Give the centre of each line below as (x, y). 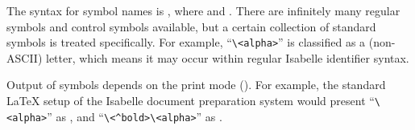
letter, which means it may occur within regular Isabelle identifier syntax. (227, 57)
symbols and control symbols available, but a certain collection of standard (191, 26)
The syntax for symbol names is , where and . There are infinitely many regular (203, 10)
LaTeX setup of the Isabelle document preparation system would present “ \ (194, 101)
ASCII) (25, 57)
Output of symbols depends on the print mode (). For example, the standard (196, 85)
